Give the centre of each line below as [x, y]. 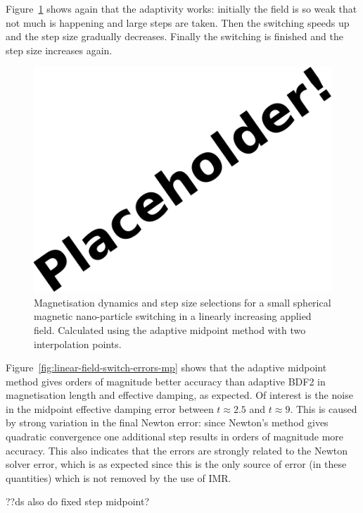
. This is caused [324, 408]
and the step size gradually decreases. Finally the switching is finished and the [174, 36]
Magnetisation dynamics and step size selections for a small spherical [183, 302]
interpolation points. [78, 344]
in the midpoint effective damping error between [110, 408]
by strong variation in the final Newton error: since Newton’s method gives [167, 422]
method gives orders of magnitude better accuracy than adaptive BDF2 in [166, 381]
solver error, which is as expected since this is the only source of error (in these [176, 464]
